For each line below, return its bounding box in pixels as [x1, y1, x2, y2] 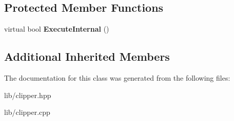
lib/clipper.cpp [4, 107, 50, 117]
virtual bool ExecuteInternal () [4, 23, 109, 34]
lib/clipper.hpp [4, 89, 51, 100]
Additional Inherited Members [4, 49, 170, 64]
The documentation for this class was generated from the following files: [4, 72, 230, 83]
